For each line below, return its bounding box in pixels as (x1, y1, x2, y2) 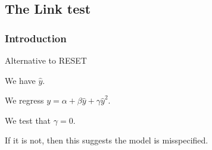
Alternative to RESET (5, 54, 87, 66)
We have (5, 74, 36, 86)
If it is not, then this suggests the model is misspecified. (5, 134, 208, 146)
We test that (5, 114, 51, 126)
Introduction (5, 30, 67, 45)
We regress (5, 94, 44, 107)
